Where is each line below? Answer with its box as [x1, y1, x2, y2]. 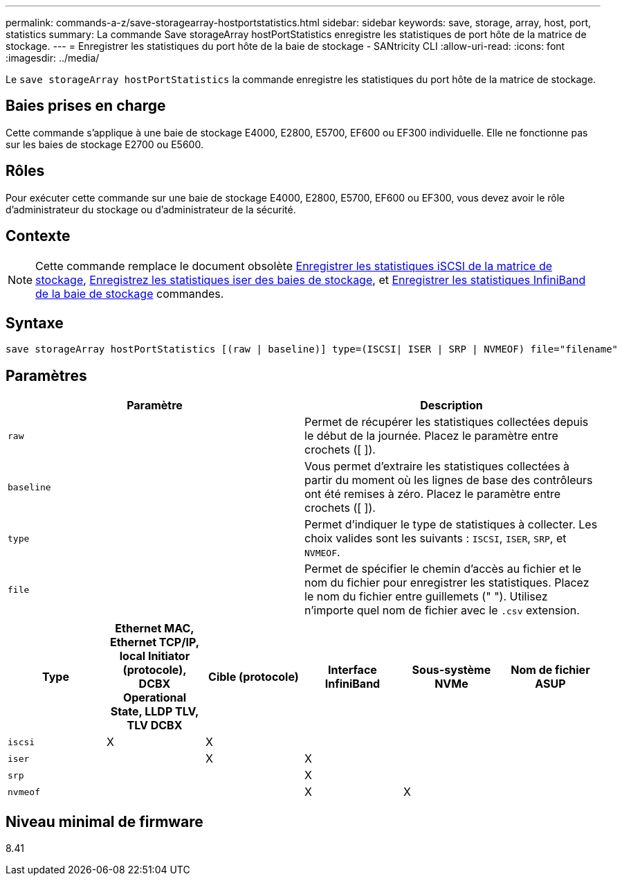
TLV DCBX [127, 718, 183, 733]
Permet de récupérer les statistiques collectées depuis [304, 415, 589, 429]
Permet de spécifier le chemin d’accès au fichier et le [304, 562, 582, 576]
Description [420, 398, 483, 413]
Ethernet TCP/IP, [109, 635, 199, 650]
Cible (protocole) [208, 670, 299, 684]
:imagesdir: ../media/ [6, 52, 100, 64]
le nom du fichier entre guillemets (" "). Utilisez [304, 589, 548, 604]
